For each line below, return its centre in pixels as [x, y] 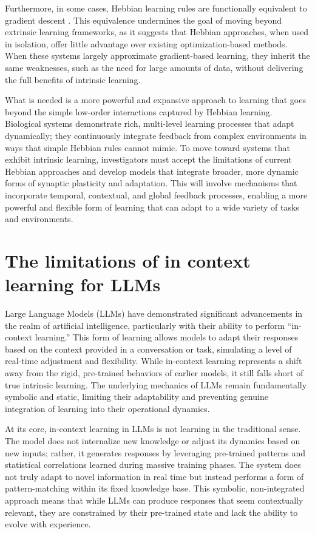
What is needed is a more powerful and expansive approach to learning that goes [155, 100]
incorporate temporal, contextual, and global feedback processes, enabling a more [156, 194]
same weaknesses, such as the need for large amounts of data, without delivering [154, 67]
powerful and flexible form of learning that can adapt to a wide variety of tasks [152, 207]
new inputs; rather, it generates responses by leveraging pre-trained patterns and [155, 452]
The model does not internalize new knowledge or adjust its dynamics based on [153, 440]
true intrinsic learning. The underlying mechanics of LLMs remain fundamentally [156, 384]
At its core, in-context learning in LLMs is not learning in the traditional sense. [153, 429]
